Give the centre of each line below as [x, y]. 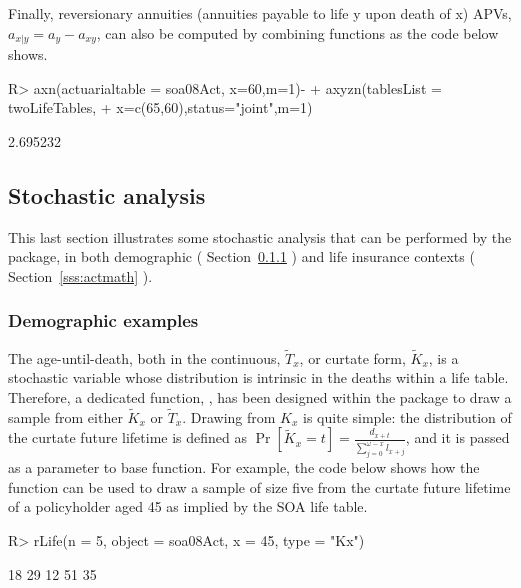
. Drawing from [229, 416]
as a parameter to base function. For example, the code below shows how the [244, 467]
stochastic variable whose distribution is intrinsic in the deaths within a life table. [258, 377]
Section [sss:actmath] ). [80, 275]
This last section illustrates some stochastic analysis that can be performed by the [260, 236]
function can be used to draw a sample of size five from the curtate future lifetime [259, 486]
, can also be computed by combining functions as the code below [297, 32]
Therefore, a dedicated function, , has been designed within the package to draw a [260, 397]
